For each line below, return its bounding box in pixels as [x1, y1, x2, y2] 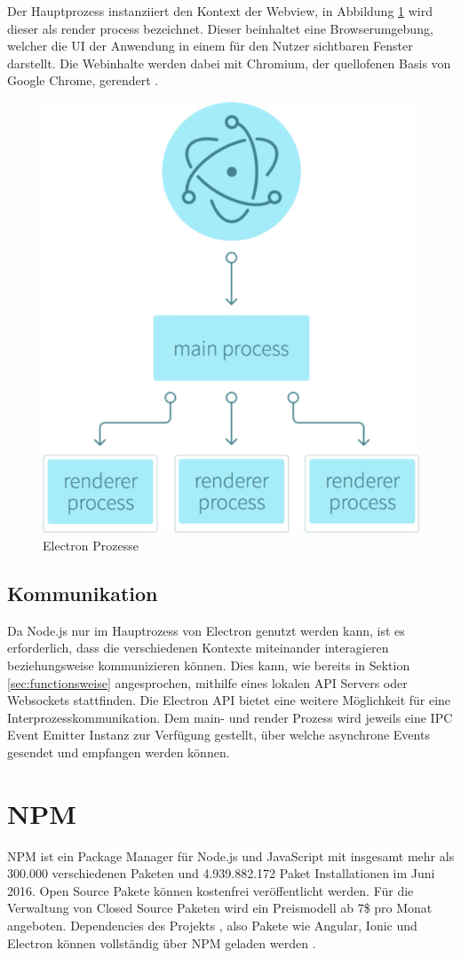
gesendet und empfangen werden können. [7, 742, 230, 761]
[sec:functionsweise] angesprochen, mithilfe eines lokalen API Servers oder [7, 673, 408, 692]
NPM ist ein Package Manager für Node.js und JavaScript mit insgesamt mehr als [7, 846, 455, 865]
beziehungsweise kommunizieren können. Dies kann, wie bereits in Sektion [7, 656, 410, 675]
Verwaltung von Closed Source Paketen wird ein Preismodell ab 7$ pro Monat [7, 899, 433, 917]
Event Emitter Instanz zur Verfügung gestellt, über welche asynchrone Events [7, 725, 430, 744]
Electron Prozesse [43, 536, 139, 555]
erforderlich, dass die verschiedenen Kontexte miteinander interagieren [7, 638, 389, 657]
